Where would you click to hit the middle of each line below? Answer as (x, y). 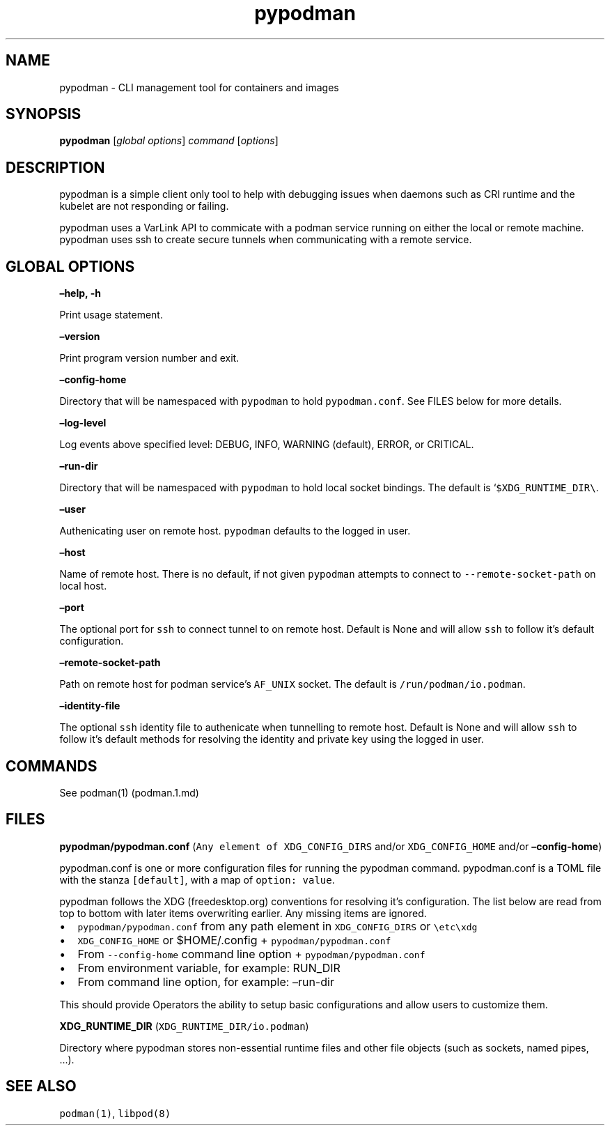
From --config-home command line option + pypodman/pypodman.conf (251, 954)
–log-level (83, 423)
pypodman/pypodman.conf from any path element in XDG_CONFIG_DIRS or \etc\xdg (277, 926)
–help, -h (80, 293)
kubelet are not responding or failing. (144, 206)
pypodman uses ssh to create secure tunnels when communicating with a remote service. (266, 240)
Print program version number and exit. (149, 358)
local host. (83, 586)
